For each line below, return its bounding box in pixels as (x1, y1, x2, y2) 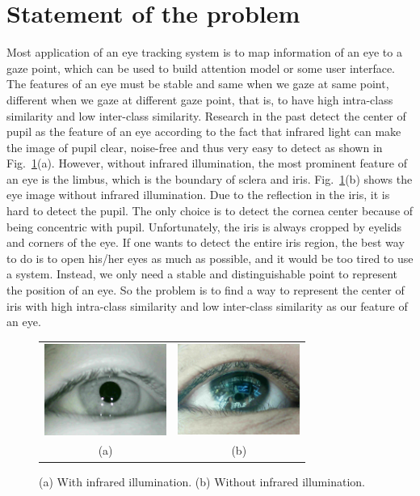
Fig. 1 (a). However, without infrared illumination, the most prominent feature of (6, 155, 407, 172)
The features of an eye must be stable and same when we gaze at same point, (6, 75, 389, 92)
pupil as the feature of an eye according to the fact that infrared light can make (6, 123, 401, 140)
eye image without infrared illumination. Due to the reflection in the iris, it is (6, 186, 390, 203)
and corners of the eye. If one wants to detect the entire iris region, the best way (6, 234, 405, 251)
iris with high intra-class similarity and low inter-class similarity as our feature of (6, 297, 408, 314)
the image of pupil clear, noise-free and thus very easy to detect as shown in (6, 138, 383, 155)
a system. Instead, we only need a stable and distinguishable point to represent (6, 265, 397, 282)
